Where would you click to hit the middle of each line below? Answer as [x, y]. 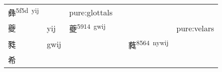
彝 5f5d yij [24, 12]
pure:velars [195, 28]
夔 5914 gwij [87, 28]
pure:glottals [91, 12]
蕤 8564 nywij [148, 44]
